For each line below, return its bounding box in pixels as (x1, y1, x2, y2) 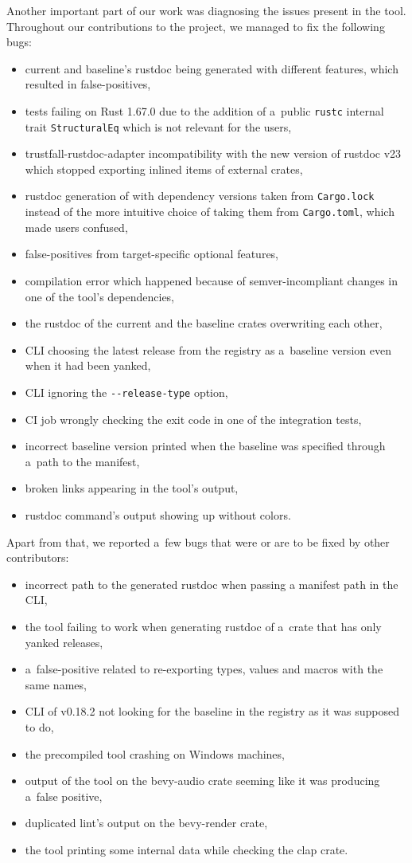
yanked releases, (25, 634, 103, 650)
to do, (25, 718, 54, 735)
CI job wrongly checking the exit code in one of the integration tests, (25, 410, 362, 427)
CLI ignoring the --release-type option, (25, 383, 228, 400)
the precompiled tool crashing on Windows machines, (25, 745, 285, 762)
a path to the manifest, (25, 453, 140, 469)
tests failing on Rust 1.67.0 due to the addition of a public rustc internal (25, 102, 384, 119)
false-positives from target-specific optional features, (25, 245, 279, 262)
